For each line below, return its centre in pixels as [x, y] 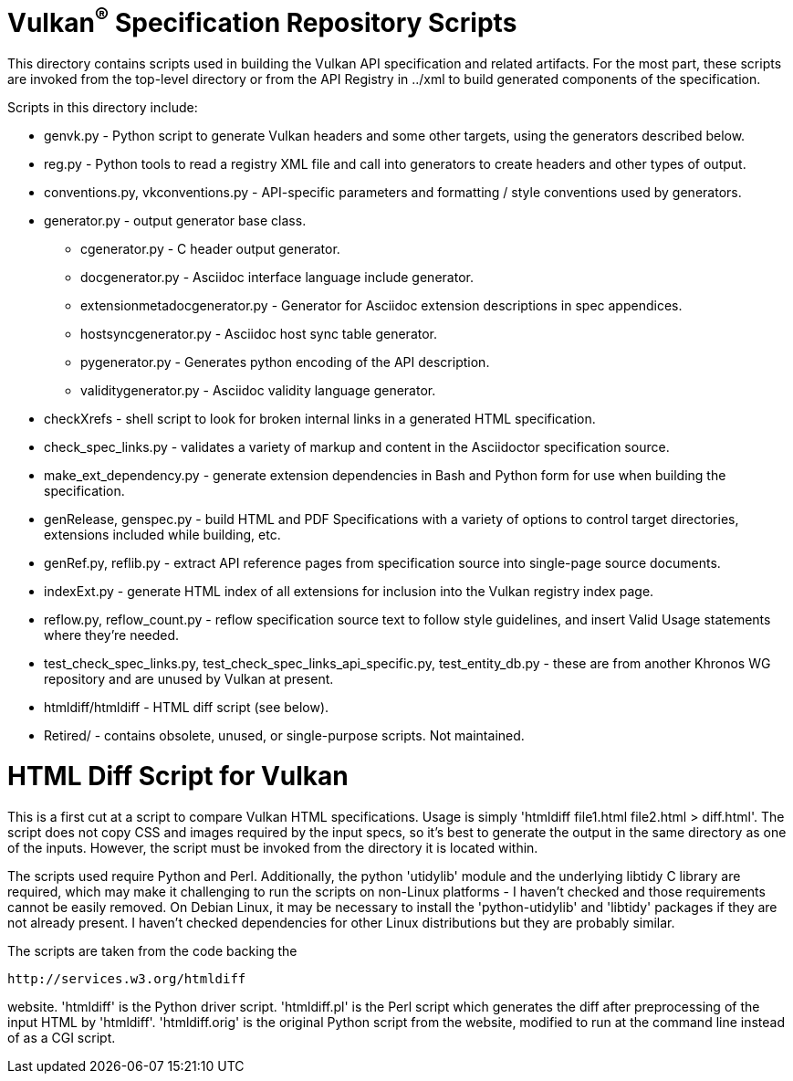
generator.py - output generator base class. [175, 221]
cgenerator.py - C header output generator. [210, 249]
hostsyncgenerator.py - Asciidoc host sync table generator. [259, 334]
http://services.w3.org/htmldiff [127, 978]
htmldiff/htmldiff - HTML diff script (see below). [187, 708]
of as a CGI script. [62, 1037]
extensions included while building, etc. [162, 535]
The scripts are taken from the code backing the [152, 950]
